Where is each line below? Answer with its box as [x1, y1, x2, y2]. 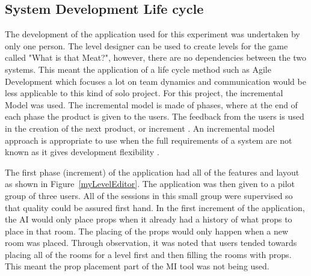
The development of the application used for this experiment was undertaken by [5, 28, 300, 40]
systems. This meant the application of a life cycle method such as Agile [5, 63, 271, 75]
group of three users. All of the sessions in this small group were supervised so [5, 189, 293, 201]
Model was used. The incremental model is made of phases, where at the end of [5, 98, 298, 111]
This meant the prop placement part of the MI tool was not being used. [5, 260, 269, 272]
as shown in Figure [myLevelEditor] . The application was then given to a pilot [5, 177, 295, 190]
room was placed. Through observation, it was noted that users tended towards [5, 236, 297, 249]
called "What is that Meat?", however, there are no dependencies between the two [5, 51, 307, 64]
